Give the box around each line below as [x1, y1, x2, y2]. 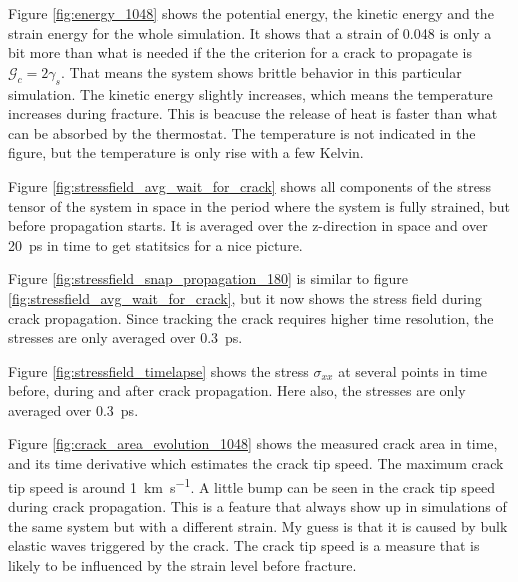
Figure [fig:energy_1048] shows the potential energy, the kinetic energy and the [8, 3, 494, 23]
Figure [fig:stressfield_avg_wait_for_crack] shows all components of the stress [8, 175, 491, 196]
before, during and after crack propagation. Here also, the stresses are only [8, 380, 466, 401]
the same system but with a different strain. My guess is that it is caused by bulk [8, 515, 508, 536]
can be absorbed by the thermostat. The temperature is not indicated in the [8, 122, 476, 143]
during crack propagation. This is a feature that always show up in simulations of [8, 495, 507, 516]
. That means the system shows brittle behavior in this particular [60, 61, 462, 82]
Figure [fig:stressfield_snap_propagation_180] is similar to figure [8, 268, 408, 289]
